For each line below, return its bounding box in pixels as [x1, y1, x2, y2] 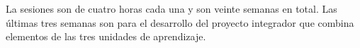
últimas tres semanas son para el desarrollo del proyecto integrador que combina [6, 15, 354, 30]
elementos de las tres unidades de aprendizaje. [6, 29, 206, 44]
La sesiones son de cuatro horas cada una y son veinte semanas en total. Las [6, 1, 337, 16]
